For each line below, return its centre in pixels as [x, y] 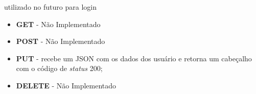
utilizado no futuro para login [50, 7]
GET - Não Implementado [58, 24]
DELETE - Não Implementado [66, 85]
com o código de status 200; [59, 68]
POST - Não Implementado [61, 41]
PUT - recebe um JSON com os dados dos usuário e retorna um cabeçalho [134, 58]
